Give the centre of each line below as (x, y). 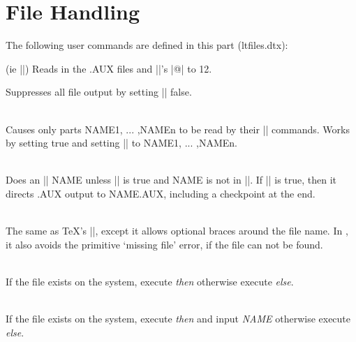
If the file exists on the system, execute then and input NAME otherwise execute (178, 319)
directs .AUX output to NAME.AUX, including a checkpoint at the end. (161, 193)
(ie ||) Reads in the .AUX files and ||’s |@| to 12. (109, 68)
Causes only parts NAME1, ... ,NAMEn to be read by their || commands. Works (178, 129)
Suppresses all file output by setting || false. (99, 92)
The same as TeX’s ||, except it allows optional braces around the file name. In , (177, 231)
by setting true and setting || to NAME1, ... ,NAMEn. (121, 143)
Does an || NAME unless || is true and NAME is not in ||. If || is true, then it (171, 180)
